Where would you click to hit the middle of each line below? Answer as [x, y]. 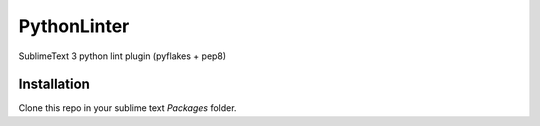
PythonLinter [74, 26]
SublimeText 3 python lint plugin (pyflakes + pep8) [122, 56]
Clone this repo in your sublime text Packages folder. [127, 108]
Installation [54, 84]
